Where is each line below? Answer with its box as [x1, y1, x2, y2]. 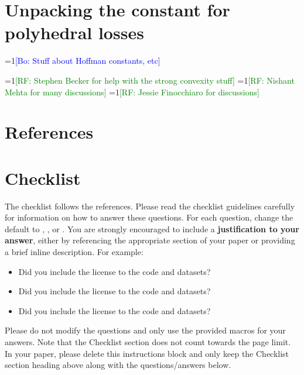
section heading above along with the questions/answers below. [5, 359, 231, 371]
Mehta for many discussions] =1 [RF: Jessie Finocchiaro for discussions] [5, 85, 259, 98]
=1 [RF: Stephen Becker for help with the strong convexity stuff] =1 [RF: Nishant [5, 74, 295, 86]
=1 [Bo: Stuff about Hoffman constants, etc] [5, 54, 160, 67]
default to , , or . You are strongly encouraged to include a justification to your [5, 222, 299, 235]
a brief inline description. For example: [5, 245, 144, 257]
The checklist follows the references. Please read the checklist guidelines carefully [5, 199, 295, 212]
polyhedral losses [5, 20, 144, 44]
